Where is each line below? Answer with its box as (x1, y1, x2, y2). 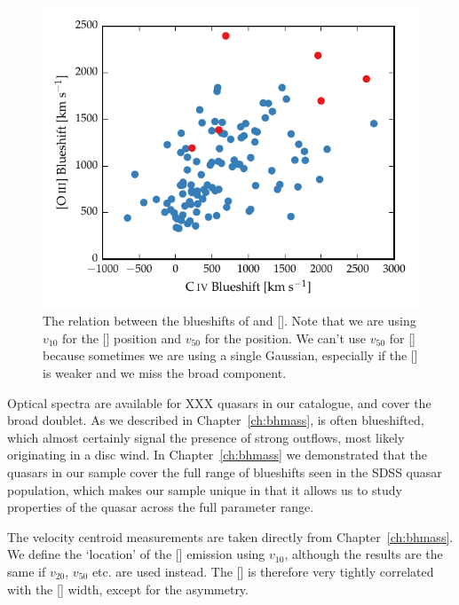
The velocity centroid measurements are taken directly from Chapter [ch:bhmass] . (7, 527, 454, 546)
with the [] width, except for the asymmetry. (7, 579, 249, 598)
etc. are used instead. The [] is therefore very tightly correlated (91, 562, 434, 580)
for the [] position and (62, 328, 181, 347)
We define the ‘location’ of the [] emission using (7, 545, 265, 563)
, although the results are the (284, 545, 443, 563)
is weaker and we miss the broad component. (43, 363, 287, 381)
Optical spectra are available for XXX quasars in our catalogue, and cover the (7, 393, 431, 412)
